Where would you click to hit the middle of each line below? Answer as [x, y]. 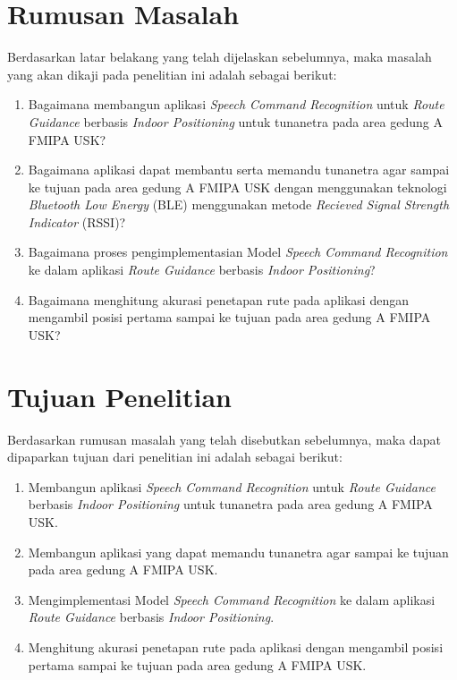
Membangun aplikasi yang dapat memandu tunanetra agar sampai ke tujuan [238, 552]
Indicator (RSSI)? [77, 221]
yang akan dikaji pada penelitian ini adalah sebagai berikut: [172, 74]
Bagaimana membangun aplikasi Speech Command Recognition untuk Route [236, 104]
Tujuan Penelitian [119, 396]
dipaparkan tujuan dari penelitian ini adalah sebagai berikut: [175, 457]
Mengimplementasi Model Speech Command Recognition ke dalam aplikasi [232, 599]
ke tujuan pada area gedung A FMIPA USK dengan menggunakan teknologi [237, 187]
